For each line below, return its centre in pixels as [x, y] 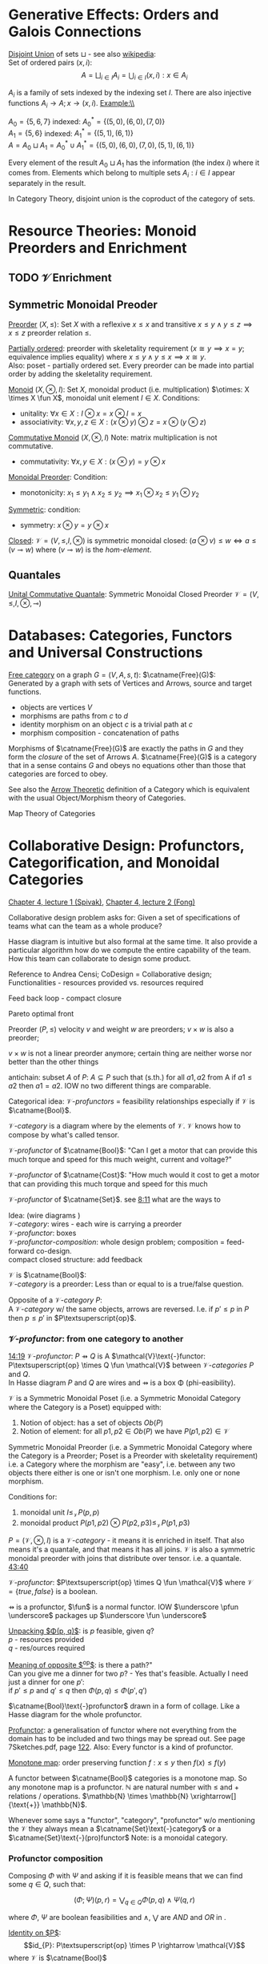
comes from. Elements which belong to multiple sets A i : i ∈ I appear [122, 174]
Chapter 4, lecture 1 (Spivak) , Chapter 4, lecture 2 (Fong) [102, 902]
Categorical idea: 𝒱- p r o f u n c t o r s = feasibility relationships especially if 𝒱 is [132, 1101]
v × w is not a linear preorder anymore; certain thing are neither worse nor [130, 1053]
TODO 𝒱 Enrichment [60, 278]
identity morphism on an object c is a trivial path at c [106, 724]
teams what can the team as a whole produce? [85, 926]
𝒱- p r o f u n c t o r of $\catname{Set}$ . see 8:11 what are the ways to [115, 1200]
